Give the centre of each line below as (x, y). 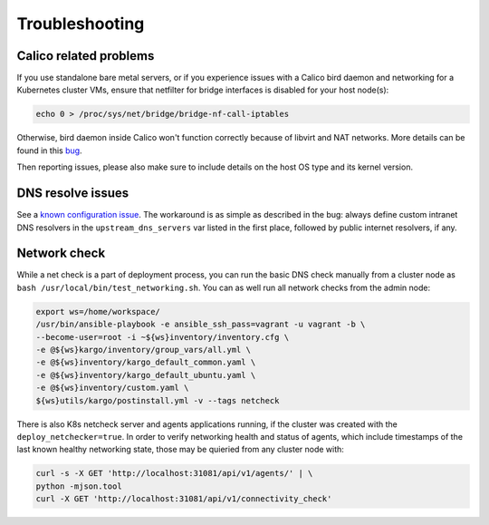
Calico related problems (86, 56)
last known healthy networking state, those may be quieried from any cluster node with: (180, 450)
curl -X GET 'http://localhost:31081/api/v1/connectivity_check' (184, 499)
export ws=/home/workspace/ (98, 311)
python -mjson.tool (79, 486)
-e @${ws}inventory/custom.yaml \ (112, 388)
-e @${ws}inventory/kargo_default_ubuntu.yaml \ (146, 375)
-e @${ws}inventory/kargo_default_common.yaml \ (146, 362)
